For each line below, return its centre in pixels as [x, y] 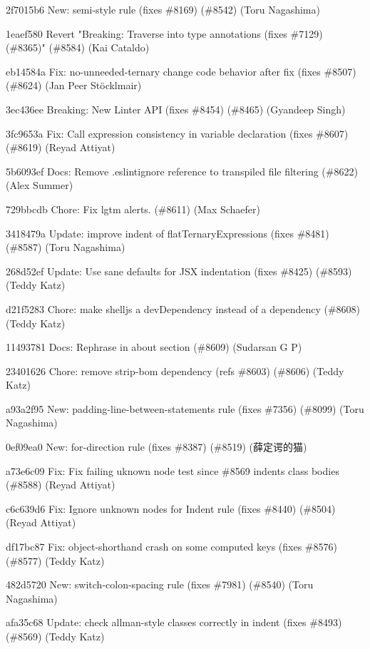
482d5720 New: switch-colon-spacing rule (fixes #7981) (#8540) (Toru [160, 584]
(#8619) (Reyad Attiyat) [61, 147]
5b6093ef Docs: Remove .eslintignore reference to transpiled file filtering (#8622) [182, 171]
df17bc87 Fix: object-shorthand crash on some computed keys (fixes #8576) [171, 547]
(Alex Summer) [40, 185]
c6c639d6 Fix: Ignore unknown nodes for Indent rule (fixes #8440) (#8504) [171, 508]
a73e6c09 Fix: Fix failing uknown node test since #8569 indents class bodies [173, 470]
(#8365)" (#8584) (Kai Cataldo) [78, 47]
